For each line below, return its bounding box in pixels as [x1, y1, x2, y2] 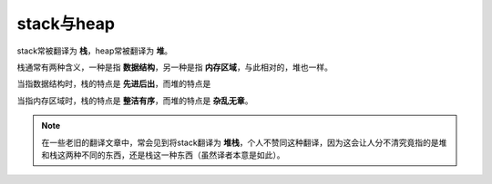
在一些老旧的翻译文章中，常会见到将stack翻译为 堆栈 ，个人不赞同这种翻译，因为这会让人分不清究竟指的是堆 [41, 137, 447, 148]
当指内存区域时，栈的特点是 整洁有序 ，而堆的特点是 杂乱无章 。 [16, 95, 253, 106]
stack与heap [16, 14, 116, 34]
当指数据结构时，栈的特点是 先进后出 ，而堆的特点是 [16, 78, 211, 90]
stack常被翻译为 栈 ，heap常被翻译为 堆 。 [16, 45, 173, 56]
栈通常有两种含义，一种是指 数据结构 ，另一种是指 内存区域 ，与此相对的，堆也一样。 [16, 62, 333, 73]
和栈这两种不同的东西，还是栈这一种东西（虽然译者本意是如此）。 [41, 150, 285, 160]
